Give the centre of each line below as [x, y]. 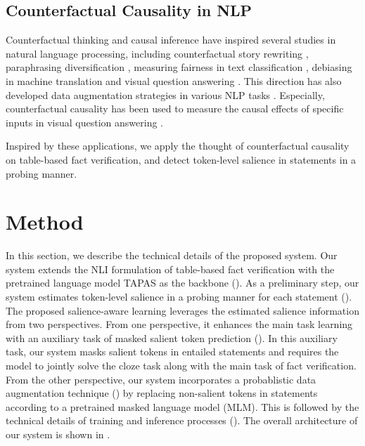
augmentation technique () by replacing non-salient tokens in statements [162, 393]
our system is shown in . [58, 434]
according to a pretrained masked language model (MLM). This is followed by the [182, 406]
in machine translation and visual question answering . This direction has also [174, 80]
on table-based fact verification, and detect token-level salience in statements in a [181, 159]
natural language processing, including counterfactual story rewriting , [157, 53]
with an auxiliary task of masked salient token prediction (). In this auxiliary [172, 337]
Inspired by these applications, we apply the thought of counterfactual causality [178, 146]
